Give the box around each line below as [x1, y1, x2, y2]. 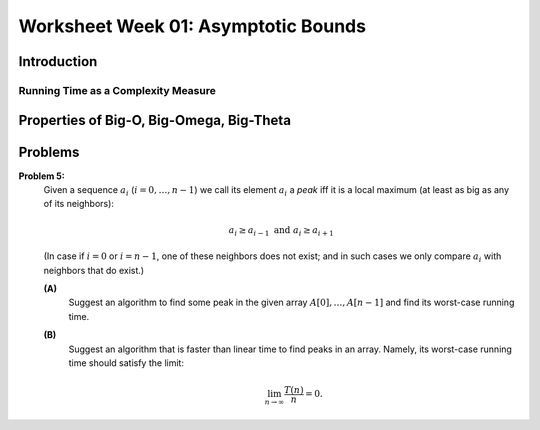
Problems [18, 143, 80, 160]
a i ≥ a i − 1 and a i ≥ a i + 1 [228, 224, 334, 238]
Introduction [18, 53, 98, 70]
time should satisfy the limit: [68, 356, 185, 369]
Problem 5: [18, 170, 65, 182]
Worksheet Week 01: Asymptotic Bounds [18, 15, 367, 37]
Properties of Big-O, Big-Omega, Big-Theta [18, 111, 292, 129]
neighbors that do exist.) [43, 264, 145, 276]
